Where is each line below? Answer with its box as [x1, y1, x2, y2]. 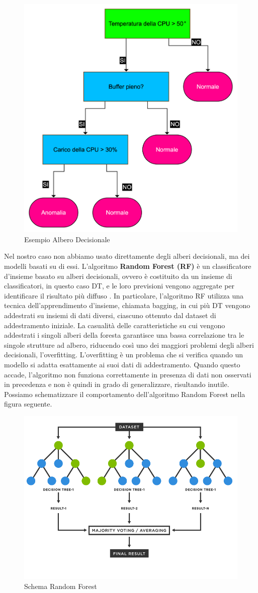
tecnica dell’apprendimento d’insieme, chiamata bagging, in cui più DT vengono [4, 300, 250, 311]
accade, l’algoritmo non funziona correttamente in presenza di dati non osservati [4, 369, 251, 379]
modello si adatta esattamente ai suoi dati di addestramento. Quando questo [4, 359, 240, 369]
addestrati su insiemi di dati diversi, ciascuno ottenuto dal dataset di [4, 310, 216, 320]
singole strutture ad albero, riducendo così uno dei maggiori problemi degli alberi [4, 339, 254, 350]
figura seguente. [4, 399, 52, 409]
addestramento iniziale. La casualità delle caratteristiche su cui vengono [4, 320, 225, 330]
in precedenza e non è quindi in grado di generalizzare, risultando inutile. [4, 379, 229, 389]
